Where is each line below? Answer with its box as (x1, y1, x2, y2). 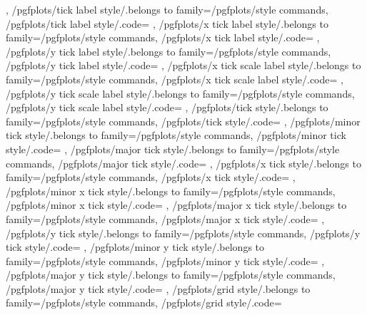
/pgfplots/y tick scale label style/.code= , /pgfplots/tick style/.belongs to (6, 100, 328, 115)
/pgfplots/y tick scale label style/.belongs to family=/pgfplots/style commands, (6, 86, 355, 100)
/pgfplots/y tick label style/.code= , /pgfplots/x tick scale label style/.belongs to (6, 58, 361, 73)
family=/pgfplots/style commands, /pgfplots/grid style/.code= (6, 295, 282, 310)
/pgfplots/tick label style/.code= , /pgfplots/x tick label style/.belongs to (6, 16, 328, 31)
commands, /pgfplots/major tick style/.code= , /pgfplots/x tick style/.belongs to (6, 155, 361, 170)
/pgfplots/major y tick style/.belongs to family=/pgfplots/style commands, (6, 267, 336, 282)
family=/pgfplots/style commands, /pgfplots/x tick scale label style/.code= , (6, 71, 343, 86)
